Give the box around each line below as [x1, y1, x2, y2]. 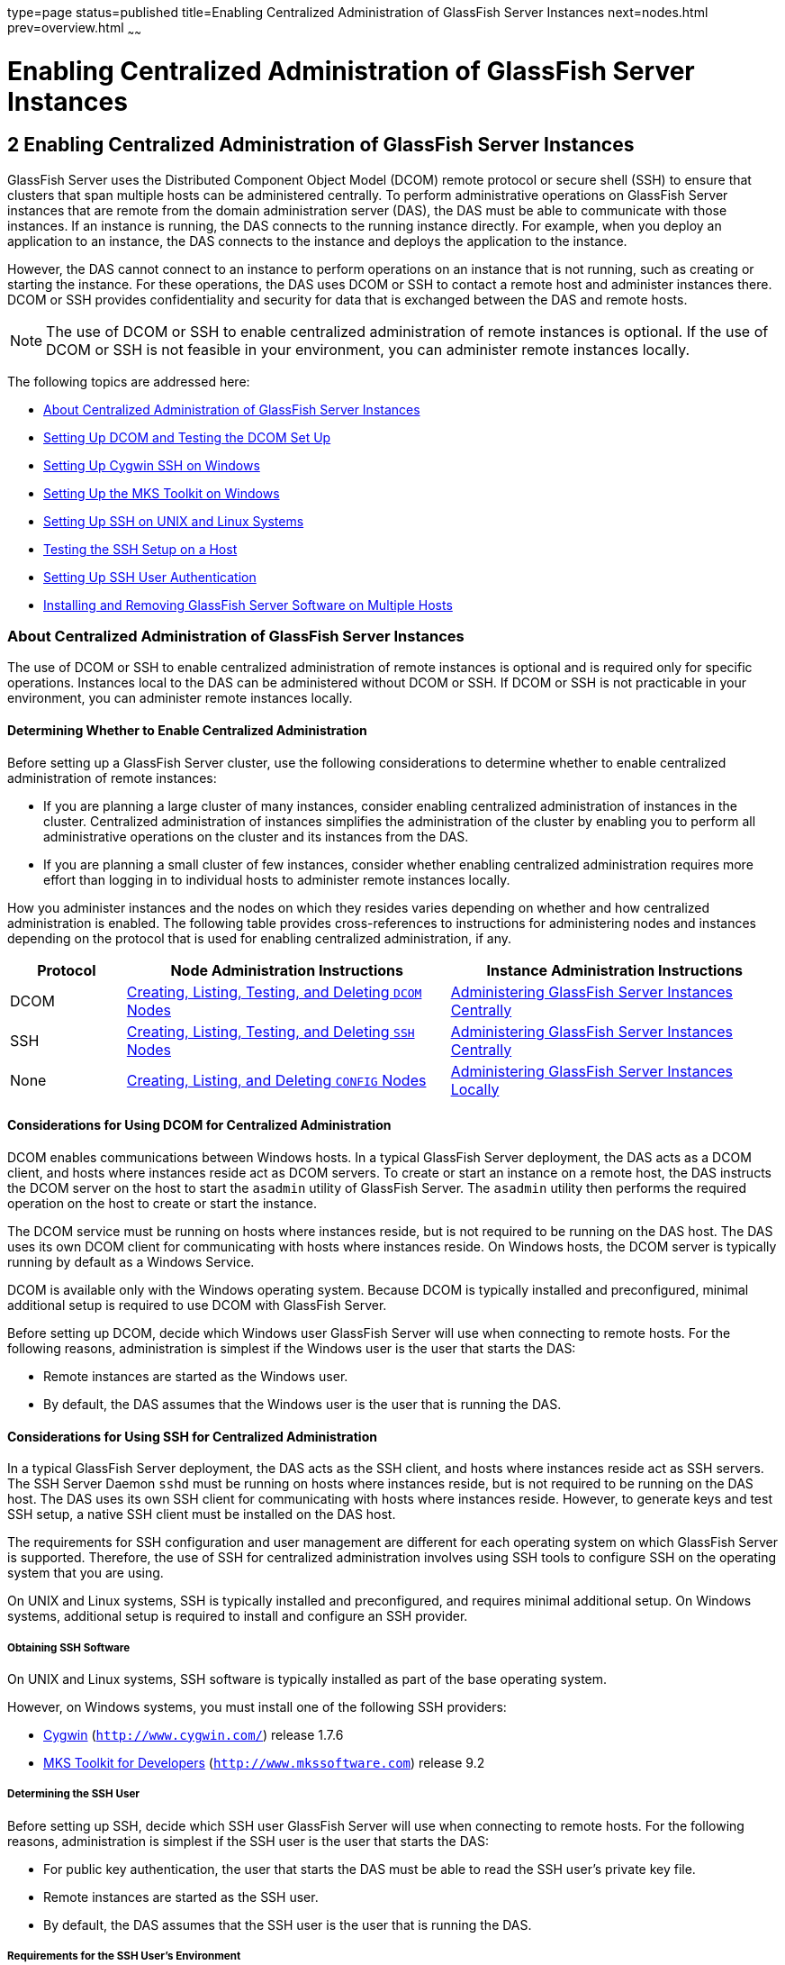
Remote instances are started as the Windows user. [43, 1368, 348, 1384]
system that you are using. [7, 1565, 164, 1581]
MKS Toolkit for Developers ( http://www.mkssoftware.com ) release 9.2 [43, 1754, 485, 1770]
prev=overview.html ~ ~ [7, 20, 141, 39]
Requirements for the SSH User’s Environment [7, 1950, 241, 1963]
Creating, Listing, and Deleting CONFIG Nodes [126, 1070, 427, 1089]
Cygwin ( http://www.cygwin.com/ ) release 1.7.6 [43, 1726, 344, 1742]
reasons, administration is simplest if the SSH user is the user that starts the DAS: [7, 1833, 490, 1849]
